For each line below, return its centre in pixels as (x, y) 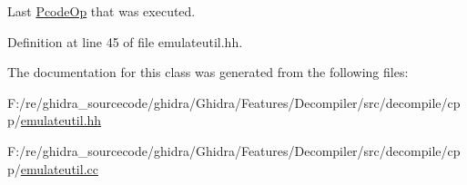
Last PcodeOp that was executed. (102, 11)
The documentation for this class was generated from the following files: (208, 72)
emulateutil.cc (59, 168)
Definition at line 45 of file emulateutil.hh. (125, 41)
